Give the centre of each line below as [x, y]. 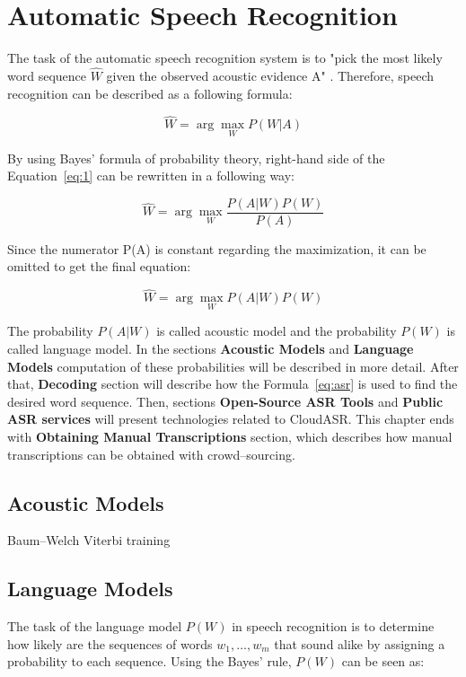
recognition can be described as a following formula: [150, 93]
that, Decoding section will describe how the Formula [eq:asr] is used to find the [233, 384]
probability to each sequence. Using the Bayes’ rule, [149, 661]
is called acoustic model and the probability [277, 331]
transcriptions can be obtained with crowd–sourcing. [151, 454]
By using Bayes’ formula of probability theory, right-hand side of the [196, 158]
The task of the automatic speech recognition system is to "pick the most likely [225, 58]
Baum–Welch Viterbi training [89, 540]
